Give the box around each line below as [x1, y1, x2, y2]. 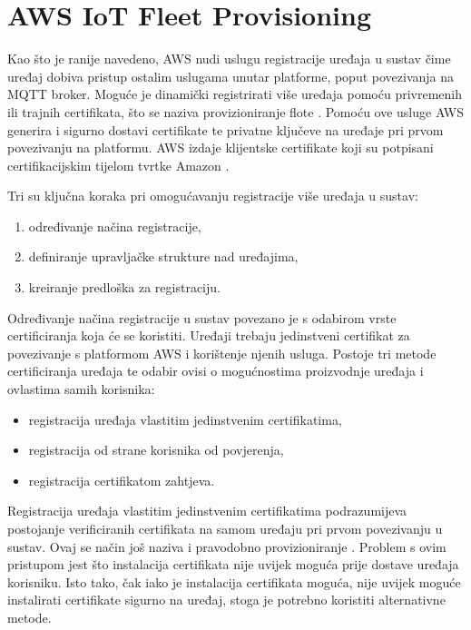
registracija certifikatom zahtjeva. [28, 470, 215, 489]
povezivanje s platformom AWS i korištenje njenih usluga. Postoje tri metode [7, 343, 437, 362]
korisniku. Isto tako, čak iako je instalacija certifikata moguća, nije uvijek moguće [7, 572, 461, 591]
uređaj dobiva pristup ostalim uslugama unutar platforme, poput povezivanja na [7, 66, 455, 85]
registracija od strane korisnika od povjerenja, [28, 440, 284, 459]
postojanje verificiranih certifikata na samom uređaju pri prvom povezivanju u [7, 519, 443, 537]
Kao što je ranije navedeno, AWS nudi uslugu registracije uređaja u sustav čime [7, 49, 451, 68]
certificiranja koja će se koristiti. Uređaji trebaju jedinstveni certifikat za [7, 326, 410, 345]
